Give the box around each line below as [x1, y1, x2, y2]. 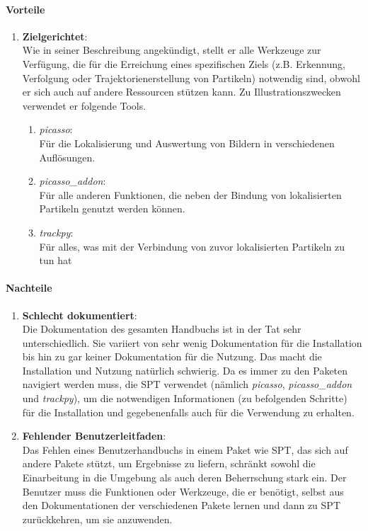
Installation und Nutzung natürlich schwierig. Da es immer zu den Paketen [22, 362, 348, 377]
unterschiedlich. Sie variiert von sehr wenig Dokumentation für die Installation [22, 335, 362, 350]
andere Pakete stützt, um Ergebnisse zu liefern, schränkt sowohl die [22, 456, 316, 471]
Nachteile [6, 280, 52, 295]
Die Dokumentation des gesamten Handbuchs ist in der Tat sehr [22, 321, 301, 336]
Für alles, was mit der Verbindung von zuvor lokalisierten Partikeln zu [39, 239, 345, 253]
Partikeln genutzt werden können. [39, 201, 185, 216]
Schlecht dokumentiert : [22, 307, 137, 322]
